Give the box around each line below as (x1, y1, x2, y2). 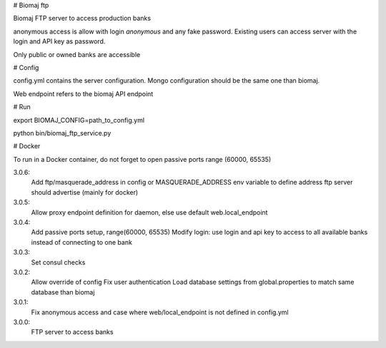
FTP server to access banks (31, 328, 114, 337)
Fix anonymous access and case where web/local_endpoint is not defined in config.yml (31, 307, 289, 317)
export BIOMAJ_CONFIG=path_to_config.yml (13, 116, 145, 124)
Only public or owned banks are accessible (13, 50, 141, 58)
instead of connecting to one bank (31, 237, 132, 246)
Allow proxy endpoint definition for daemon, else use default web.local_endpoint (31, 208, 268, 217)
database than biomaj (31, 287, 95, 296)
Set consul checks (31, 257, 86, 267)
